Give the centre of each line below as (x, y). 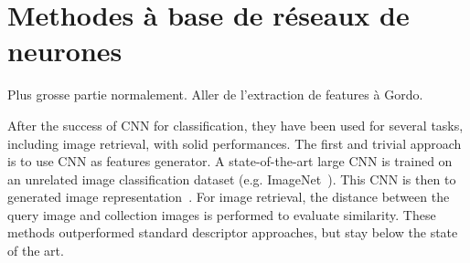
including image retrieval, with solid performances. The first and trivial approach (235, 143)
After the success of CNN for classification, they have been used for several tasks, (235, 125)
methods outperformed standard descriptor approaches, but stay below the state (233, 232)
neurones (65, 51)
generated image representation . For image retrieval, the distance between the (229, 197)
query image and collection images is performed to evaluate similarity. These (222, 214)
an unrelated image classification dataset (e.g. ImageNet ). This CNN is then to (232, 179)
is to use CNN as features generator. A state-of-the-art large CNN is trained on (230, 161)
